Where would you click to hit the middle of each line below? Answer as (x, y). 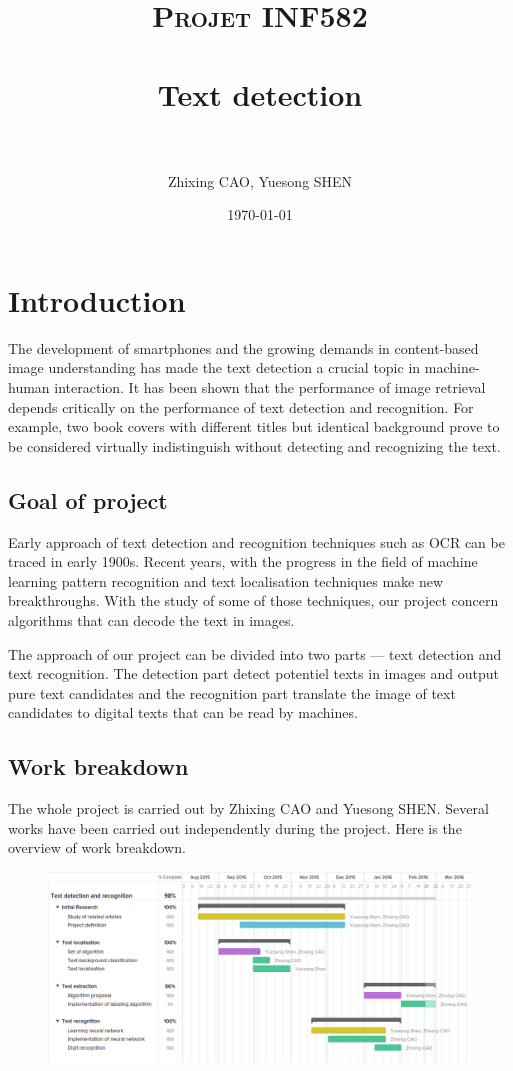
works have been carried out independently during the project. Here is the (235, 827)
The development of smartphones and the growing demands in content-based (243, 347)
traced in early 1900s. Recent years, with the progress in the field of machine (243, 561)
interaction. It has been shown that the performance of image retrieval (270, 387)
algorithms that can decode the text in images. (151, 619)
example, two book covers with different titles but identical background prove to (254, 426)
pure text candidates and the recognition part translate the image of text (232, 692)
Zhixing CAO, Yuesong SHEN (260, 180)
